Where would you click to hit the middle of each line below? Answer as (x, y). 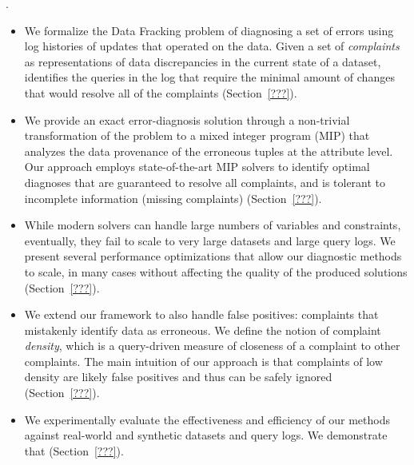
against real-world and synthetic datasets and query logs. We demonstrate (206, 435)
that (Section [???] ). (74, 450)
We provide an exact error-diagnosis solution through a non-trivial (187, 119)
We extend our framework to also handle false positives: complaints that (201, 314)
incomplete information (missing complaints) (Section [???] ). (173, 198)
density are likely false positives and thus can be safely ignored (178, 377)
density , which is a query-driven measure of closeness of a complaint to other (212, 346)
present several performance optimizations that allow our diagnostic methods (213, 256)
